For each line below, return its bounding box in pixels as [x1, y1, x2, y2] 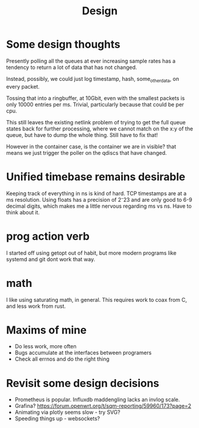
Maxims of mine [6, 323, 87, 337]
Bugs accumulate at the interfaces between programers [14, 349, 152, 357]
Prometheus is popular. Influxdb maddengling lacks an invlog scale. [14, 396, 180, 403]
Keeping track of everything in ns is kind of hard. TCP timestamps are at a [6, 189, 187, 197]
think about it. [6, 208, 40, 215]
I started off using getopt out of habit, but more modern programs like [6, 249, 177, 257]
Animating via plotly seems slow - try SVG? [14, 409, 121, 416]
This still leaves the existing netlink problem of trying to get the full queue [6, 118, 186, 126]
